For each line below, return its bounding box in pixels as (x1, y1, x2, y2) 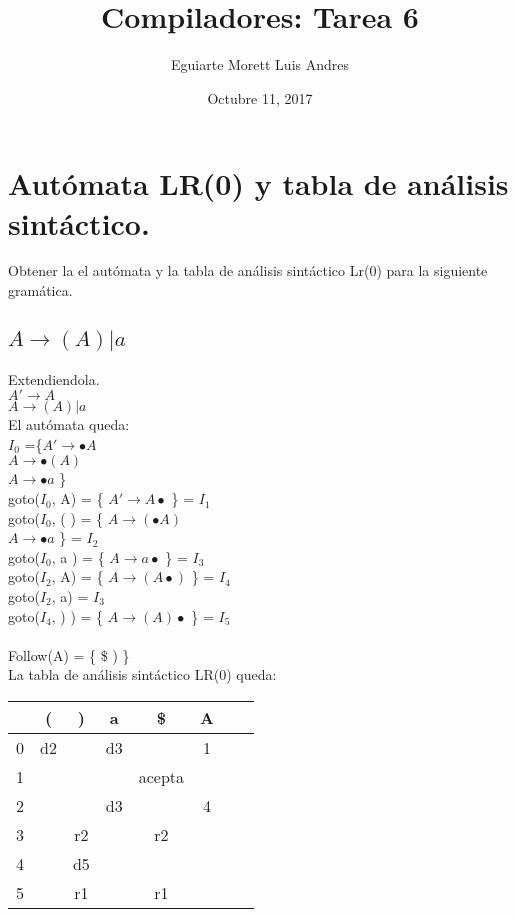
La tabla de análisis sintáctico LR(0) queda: (8, 664, 277, 685)
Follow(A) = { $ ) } (8, 644, 130, 665)
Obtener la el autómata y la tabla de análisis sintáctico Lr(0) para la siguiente (8, 260, 488, 281)
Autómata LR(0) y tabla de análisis (8, 163, 509, 204)
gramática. (8, 280, 73, 301)
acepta (138, 765, 185, 788)
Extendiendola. (8, 368, 100, 389)
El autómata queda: (8, 414, 130, 435)
